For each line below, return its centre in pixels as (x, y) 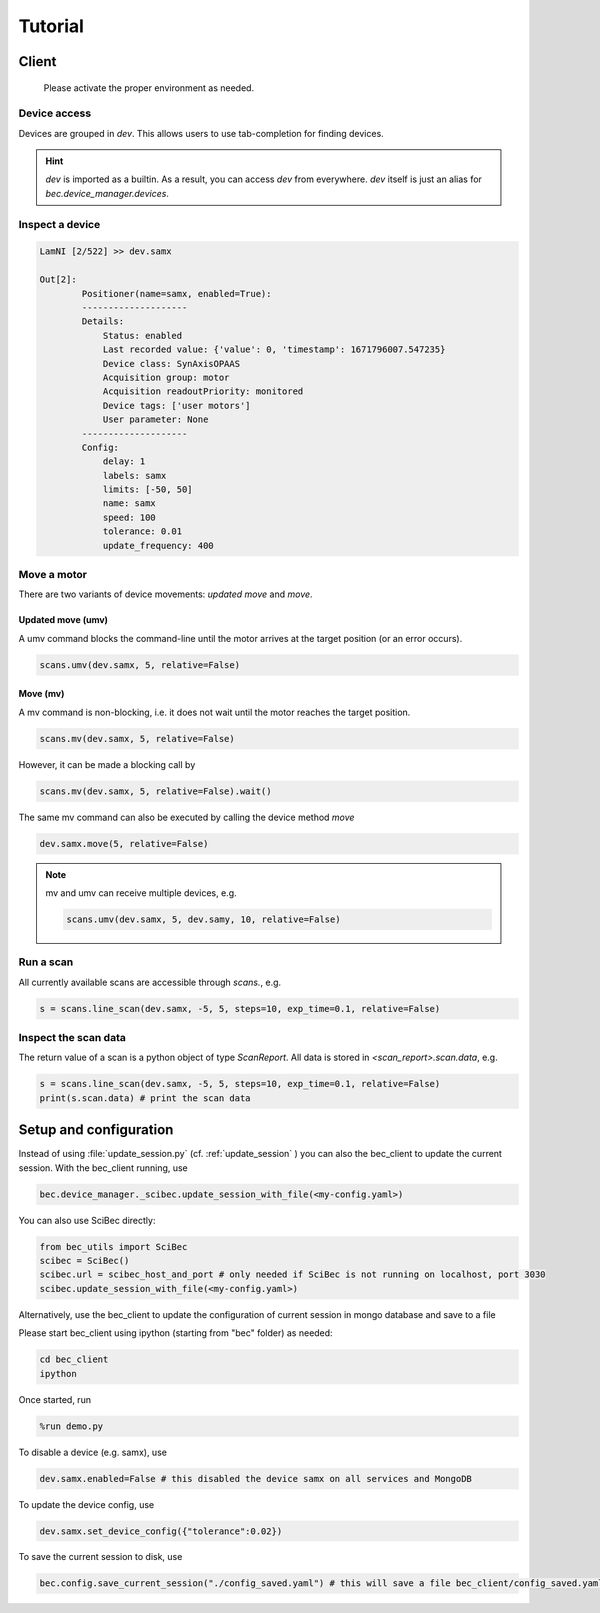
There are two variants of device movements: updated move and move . (166, 594)
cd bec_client (74, 1359)
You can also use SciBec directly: (87, 1220)
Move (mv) (41, 694)
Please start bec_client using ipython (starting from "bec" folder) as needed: (176, 1333)
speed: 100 (129, 517)
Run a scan (46, 962)
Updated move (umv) (63, 620)
